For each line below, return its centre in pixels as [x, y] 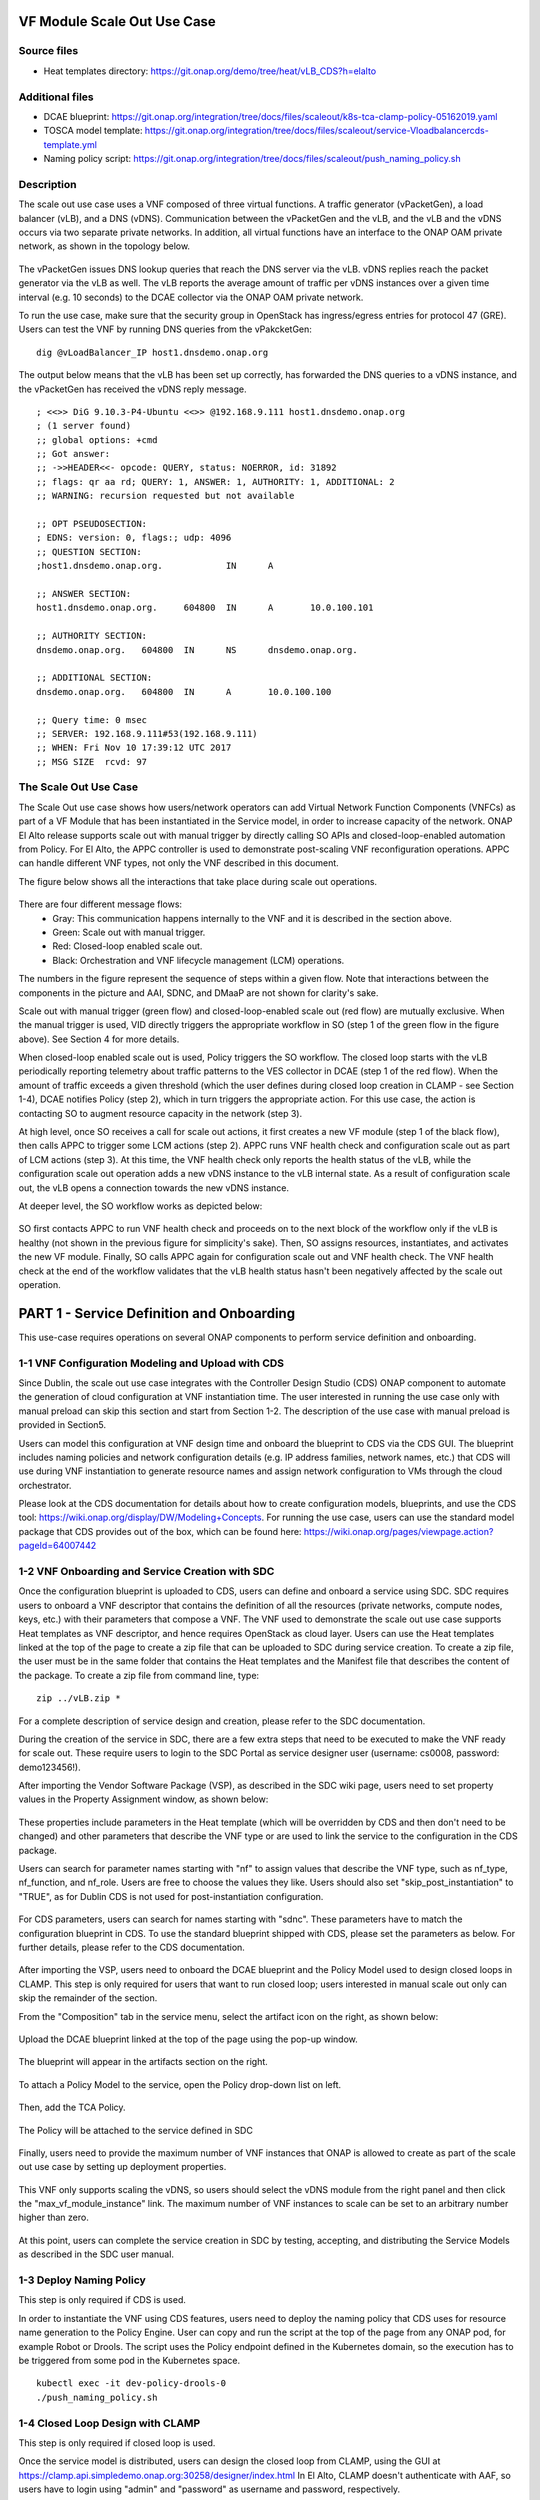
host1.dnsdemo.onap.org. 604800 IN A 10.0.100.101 [205, 608]
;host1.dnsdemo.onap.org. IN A [155, 566]
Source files [48, 51]
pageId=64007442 [57, 1546]
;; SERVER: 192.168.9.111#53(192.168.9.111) [147, 733]
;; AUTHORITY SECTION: [92, 636]
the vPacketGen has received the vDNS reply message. [132, 389]
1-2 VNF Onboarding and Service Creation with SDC [146, 1572]
